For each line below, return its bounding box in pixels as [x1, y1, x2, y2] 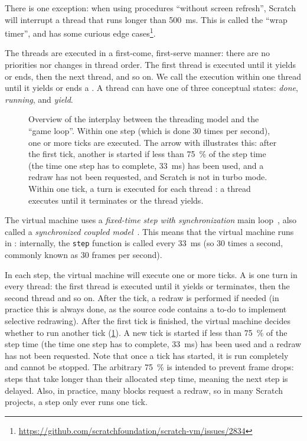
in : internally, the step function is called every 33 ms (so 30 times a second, [5, 237, 283, 249]
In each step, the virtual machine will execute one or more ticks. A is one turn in [5, 268, 298, 280]
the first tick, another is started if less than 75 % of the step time [28, 148, 266, 160]
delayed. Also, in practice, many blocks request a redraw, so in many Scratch [5, 384, 283, 396]
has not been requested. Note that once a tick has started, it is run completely [5, 349, 289, 361]
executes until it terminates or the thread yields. [28, 194, 204, 206]
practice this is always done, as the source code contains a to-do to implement [5, 303, 287, 315]
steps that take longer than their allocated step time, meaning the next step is [5, 372, 288, 384]
